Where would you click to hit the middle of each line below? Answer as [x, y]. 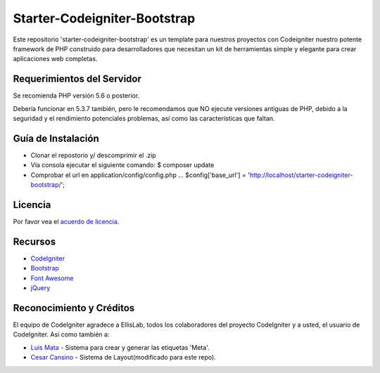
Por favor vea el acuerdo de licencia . [66, 222]
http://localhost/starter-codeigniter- [301, 175]
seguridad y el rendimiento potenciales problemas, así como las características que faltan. [144, 119]
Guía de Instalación [56, 138]
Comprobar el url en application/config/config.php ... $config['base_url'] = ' [140, 175]
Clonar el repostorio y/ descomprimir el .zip [93, 155]
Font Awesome [52, 278]
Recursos [34, 241]
